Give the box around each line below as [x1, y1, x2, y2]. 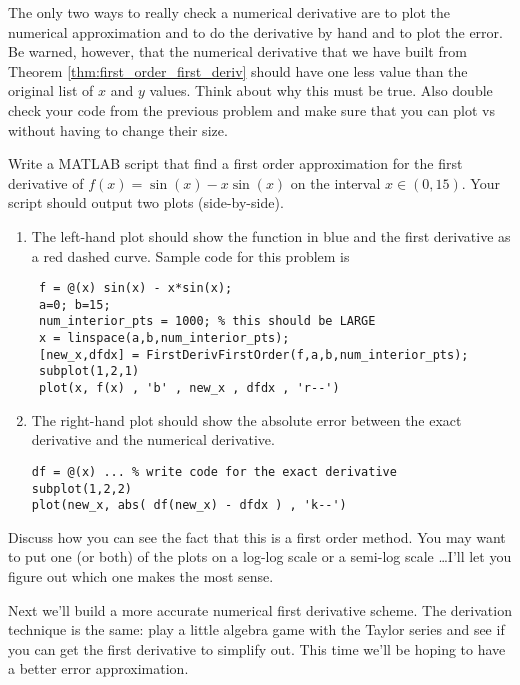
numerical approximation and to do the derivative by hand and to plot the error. [8, 21, 503, 42]
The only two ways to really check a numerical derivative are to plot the [8, 2, 450, 22]
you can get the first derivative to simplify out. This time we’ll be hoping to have [8, 638, 506, 659]
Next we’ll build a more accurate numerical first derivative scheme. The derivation [8, 599, 512, 620]
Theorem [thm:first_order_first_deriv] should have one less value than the [8, 60, 468, 81]
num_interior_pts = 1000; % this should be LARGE [38, 314, 376, 329]
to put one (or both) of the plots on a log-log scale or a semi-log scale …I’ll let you [8, 546, 512, 567]
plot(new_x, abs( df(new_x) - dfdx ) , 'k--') [31, 498, 347, 513]
